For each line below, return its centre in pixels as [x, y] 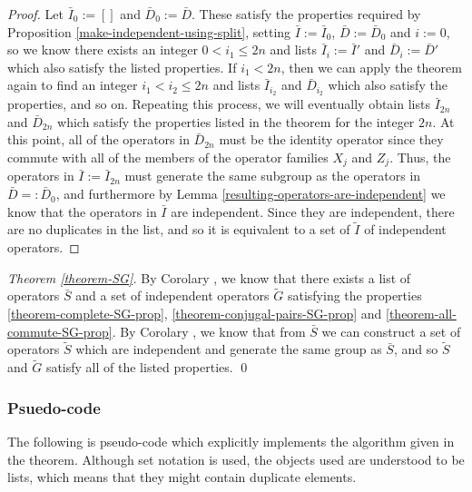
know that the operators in [82, 211]
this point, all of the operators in [98, 139]
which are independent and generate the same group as [229, 349]
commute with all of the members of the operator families [168, 157]
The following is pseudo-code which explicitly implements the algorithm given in [231, 442]
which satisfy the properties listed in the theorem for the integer [236, 121]
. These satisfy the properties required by [306, 14]
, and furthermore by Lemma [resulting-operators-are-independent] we [251, 194]
